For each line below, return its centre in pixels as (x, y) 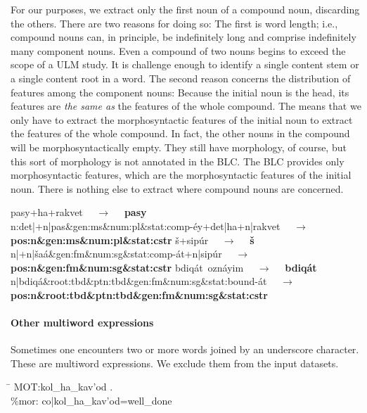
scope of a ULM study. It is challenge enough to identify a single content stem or (185, 64)
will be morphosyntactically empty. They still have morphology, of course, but (179, 147)
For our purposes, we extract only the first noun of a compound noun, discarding (185, 9)
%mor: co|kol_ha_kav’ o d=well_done (91, 401)
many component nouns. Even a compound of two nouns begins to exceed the (178, 50)
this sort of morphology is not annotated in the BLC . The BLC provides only (178, 161)
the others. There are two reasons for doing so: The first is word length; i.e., (174, 23)
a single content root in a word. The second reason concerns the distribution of (181, 78)
